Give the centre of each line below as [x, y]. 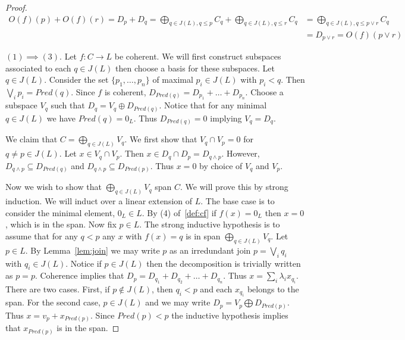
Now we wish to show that [54, 187]
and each [216, 288]
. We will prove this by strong [234, 187]
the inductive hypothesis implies [230, 315]
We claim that [32, 139]
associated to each [38, 68]
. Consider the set [76, 79]
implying [226, 118]
